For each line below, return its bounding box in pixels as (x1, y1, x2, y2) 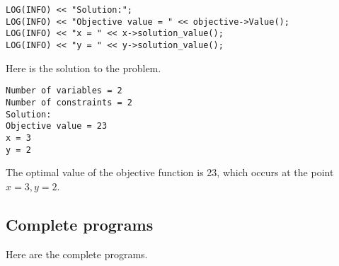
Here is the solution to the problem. (6, 60, 161, 75)
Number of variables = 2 (6, 86, 122, 96)
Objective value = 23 (6, 121, 108, 132)
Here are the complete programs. (6, 246, 148, 261)
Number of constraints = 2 (6, 97, 132, 108)
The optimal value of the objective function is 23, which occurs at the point (6, 165, 334, 180)
